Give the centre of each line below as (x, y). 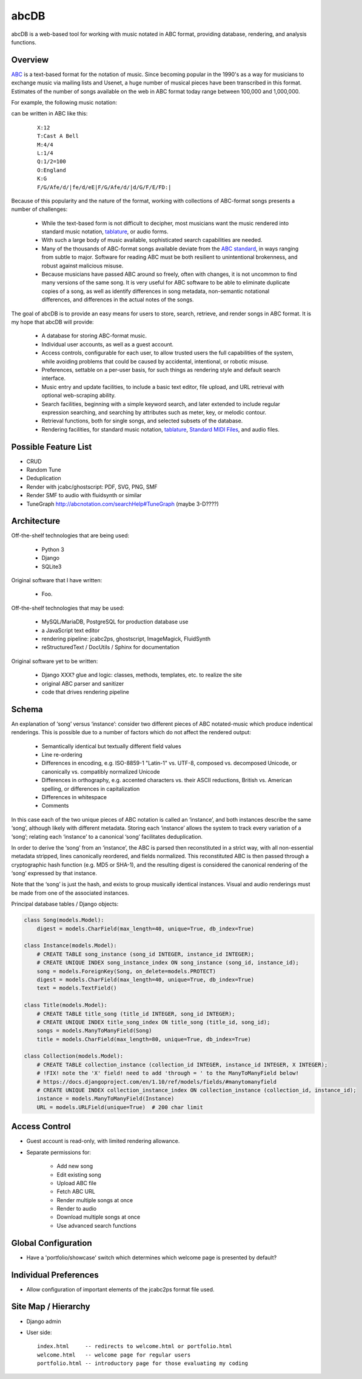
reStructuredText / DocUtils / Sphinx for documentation (111, 647)
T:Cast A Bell (58, 136)
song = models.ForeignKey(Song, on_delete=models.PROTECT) (126, 971)
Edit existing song (79, 1174)
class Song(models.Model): (64, 920)
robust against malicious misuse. (82, 266)
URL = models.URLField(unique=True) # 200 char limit (120, 1107)
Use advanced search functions (96, 1225)
